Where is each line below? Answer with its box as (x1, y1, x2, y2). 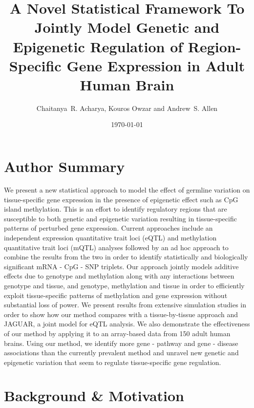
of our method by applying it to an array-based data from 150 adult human (4, 328, 231, 338)
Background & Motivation (4, 386, 185, 406)
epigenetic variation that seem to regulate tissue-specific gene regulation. (4, 357, 221, 367)
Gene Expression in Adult (66, 55, 245, 75)
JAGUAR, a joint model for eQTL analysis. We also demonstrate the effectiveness (4, 319, 250, 329)
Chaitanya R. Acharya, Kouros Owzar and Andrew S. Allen (36, 103, 218, 113)
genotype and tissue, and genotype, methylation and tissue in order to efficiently (4, 280, 245, 290)
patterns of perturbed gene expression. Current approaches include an (4, 223, 213, 233)
